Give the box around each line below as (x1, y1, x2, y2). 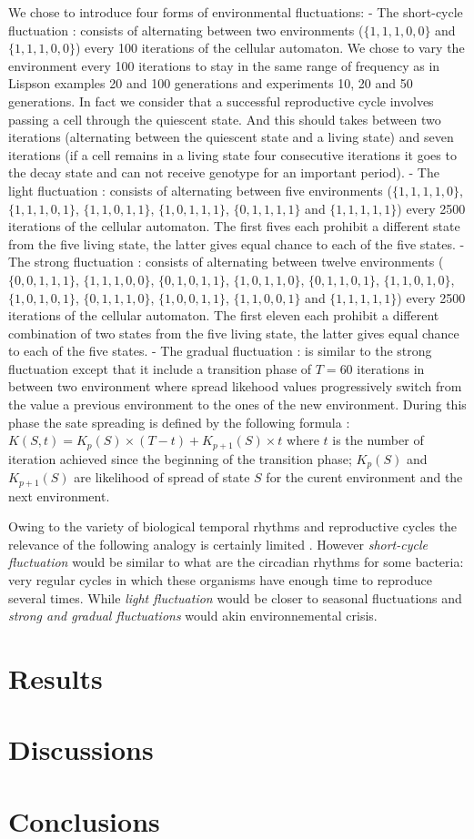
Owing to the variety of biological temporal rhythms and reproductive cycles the (8, 517, 458, 536)
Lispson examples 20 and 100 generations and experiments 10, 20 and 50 (8, 74, 413, 93)
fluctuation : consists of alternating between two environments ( (8, 20, 364, 39)
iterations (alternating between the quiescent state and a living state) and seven (8, 127, 454, 147)
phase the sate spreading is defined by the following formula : (8, 412, 350, 431)
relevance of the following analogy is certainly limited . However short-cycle (8, 534, 428, 553)
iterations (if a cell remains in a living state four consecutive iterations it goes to (8, 145, 457, 164)
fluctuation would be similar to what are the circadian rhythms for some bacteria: (8, 552, 464, 571)
